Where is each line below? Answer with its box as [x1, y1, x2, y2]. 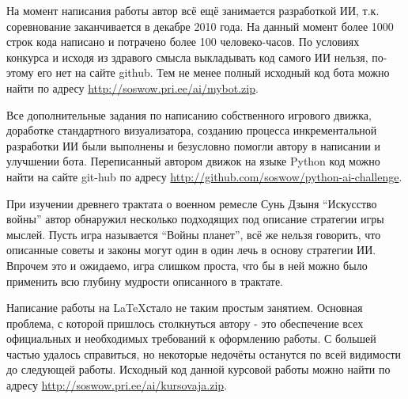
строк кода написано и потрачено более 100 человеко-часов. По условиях [6, 33, 360, 50]
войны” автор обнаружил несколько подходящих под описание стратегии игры [6, 211, 384, 227]
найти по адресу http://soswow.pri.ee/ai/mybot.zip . [6, 79, 259, 96]
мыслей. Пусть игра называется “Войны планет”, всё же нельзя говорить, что [6, 226, 381, 242]
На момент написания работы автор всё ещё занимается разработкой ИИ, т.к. [6, 2, 380, 18]
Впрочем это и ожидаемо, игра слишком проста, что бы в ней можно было [6, 256, 368, 273]
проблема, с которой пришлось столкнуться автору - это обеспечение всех [6, 314, 364, 331]
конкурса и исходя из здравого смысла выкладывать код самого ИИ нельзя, [6, 48, 368, 65]
